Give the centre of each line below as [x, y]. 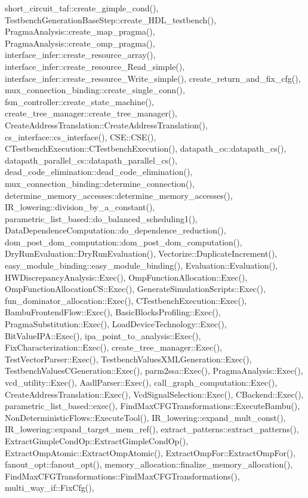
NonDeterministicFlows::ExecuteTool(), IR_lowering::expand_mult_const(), [145, 417]
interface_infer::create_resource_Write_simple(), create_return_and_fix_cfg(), [153, 78]
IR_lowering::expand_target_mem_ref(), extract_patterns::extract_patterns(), [152, 429]
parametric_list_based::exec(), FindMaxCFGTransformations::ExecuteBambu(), [153, 406]
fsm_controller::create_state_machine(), [79, 101]
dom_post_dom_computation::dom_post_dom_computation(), [124, 242]
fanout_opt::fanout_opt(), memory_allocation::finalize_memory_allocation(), [149, 464]
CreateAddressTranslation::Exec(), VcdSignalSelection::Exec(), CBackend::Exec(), [154, 394]
